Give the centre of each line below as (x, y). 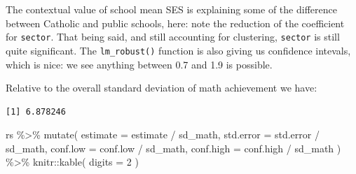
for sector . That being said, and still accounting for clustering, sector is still (173, 37)
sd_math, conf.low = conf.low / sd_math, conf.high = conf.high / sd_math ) (173, 148)
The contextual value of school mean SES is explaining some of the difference (171, 9)
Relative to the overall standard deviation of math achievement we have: (162, 88)
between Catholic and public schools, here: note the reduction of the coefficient (175, 23)
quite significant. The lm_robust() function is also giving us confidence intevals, (178, 50)
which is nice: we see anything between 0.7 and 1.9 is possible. (139, 64)
